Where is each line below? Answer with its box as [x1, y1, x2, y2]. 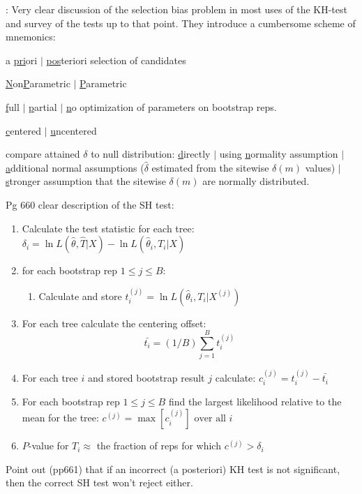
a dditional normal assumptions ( [6, 160, 144, 174]
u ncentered [50, 123, 97, 137]
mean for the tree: [22, 410, 99, 425]
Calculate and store [38, 288, 122, 303]
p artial [29, 99, 57, 114]
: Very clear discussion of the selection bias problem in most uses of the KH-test [6, 2, 347, 16]
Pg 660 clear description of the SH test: [6, 197, 174, 211]
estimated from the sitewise [151, 160, 269, 174]
